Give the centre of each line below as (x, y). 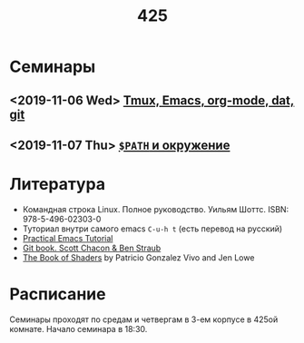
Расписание (58, 294)
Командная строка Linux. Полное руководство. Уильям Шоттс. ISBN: (156, 209)
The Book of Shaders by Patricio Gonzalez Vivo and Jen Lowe (138, 257)
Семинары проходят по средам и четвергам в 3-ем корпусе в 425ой (144, 319)
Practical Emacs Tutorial (68, 238)
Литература (58, 185)
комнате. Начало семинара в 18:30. (78, 328)
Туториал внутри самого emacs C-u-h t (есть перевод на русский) (152, 229)
